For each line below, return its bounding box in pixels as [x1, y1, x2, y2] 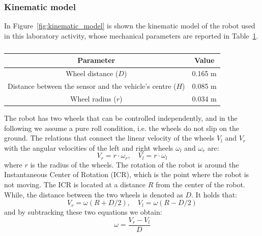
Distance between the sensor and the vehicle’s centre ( [8, 81, 177, 91]
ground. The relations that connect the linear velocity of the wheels [4, 132, 215, 143]
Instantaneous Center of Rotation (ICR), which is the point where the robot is [4, 169, 249, 180]
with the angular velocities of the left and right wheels [4, 142, 173, 153]
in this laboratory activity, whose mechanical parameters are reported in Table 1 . [4, 30, 258, 41]
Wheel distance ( [66, 68, 119, 79]
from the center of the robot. [155, 179, 245, 190]
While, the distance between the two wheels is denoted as [4, 189, 183, 199]
